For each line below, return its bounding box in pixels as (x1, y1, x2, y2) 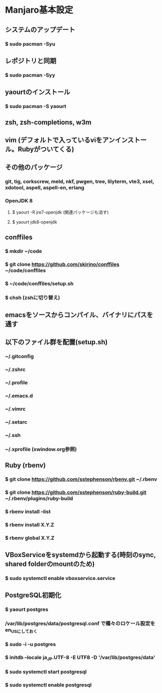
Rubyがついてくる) (18, 145, 74, 153)
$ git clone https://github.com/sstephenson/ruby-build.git (5, 489, 147, 495)
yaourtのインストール (5, 88, 71, 96)
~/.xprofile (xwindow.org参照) (5, 446, 77, 452)
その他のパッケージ (5, 163, 63, 172)
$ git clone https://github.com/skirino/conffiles (5, 261, 120, 268)
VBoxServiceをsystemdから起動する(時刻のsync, (5, 551, 156, 559)
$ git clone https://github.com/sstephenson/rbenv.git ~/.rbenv (5, 476, 157, 483)
